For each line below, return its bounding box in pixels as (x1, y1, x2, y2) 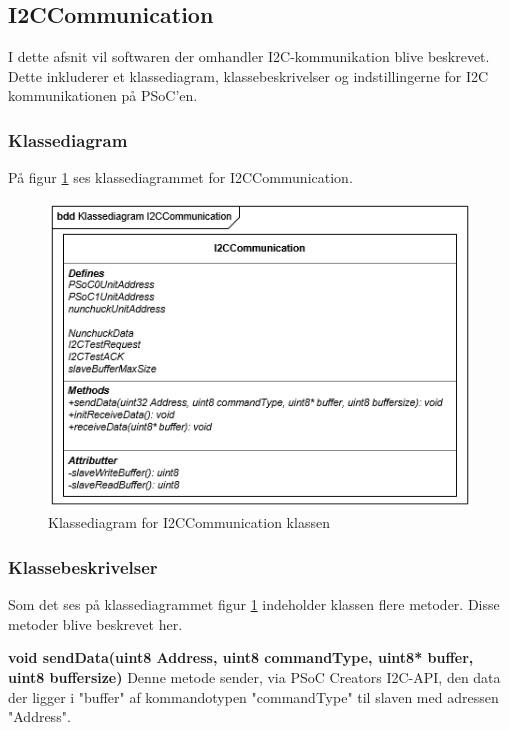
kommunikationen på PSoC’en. (8, 85, 198, 106)
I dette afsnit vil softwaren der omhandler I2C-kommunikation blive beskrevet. (8, 46, 490, 67)
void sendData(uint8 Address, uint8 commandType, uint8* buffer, (8, 647, 474, 668)
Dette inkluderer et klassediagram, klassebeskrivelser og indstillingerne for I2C (8, 65, 489, 86)
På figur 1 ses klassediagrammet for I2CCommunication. (8, 167, 353, 188)
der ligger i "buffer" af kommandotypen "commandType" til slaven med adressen (8, 686, 499, 707)
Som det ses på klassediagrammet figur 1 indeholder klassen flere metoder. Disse (8, 594, 500, 615)
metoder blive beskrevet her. (8, 613, 183, 634)
